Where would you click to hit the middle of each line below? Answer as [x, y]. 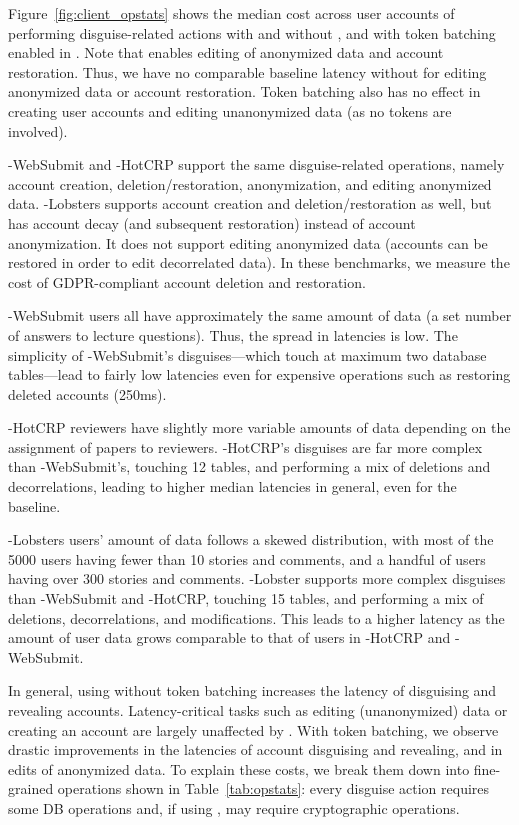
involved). [38, 130]
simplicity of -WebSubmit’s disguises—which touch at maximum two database [247, 354]
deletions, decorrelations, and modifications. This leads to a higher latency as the [256, 617]
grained [31, 788]
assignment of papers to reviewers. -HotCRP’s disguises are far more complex [245, 446]
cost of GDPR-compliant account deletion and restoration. [187, 281]
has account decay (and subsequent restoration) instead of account [212, 222]
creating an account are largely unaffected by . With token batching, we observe [253, 729]
